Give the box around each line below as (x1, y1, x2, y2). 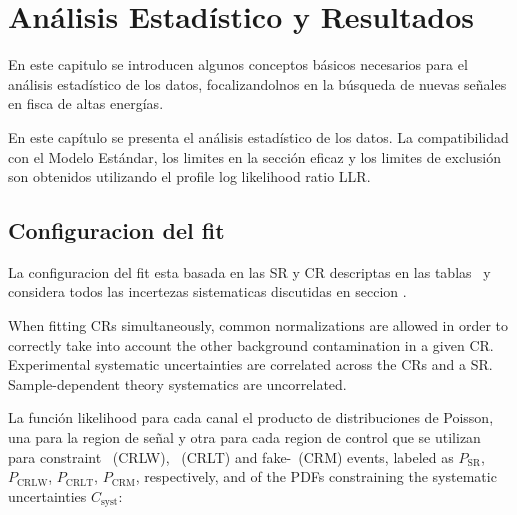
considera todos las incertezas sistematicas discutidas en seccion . (8, 281, 407, 302)
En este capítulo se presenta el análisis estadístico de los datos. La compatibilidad (8, 126, 509, 147)
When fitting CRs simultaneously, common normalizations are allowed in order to (8, 315, 508, 336)
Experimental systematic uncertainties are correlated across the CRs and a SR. (8, 354, 493, 375)
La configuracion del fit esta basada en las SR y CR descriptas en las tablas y (8, 261, 491, 282)
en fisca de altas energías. (8, 93, 164, 114)
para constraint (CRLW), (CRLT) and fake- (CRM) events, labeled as (8, 446, 454, 467)
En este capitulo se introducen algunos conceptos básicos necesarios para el (8, 54, 468, 75)
